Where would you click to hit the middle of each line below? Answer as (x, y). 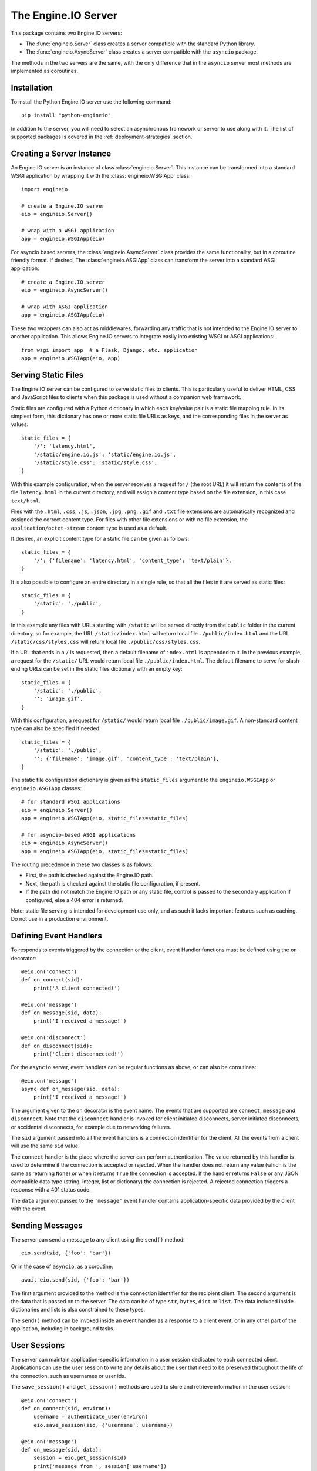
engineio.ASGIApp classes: (46, 788)
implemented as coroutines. (45, 71)
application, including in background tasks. (63, 1329)
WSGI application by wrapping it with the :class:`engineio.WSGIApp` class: (101, 176)
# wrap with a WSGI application (68, 230)
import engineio (45, 189)
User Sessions (38, 1345)
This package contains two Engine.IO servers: (67, 33)
